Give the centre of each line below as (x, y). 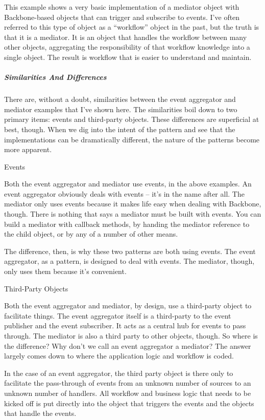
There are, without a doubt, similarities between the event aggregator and (120, 99)
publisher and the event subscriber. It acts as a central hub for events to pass (125, 325)
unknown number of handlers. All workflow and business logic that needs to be (128, 393)
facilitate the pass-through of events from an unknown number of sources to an (128, 383)
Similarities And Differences (55, 77)
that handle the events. (40, 413)
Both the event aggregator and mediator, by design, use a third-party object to (128, 306)
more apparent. (28, 149)
